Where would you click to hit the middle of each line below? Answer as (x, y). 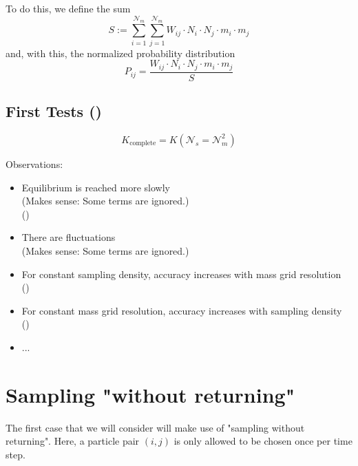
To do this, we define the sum (68, 8)
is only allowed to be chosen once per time (263, 441)
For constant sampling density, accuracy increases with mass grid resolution (181, 274)
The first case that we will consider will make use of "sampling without (155, 427)
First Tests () (54, 111)
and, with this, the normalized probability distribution (120, 53)
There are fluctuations (69, 237)
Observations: (34, 163)
